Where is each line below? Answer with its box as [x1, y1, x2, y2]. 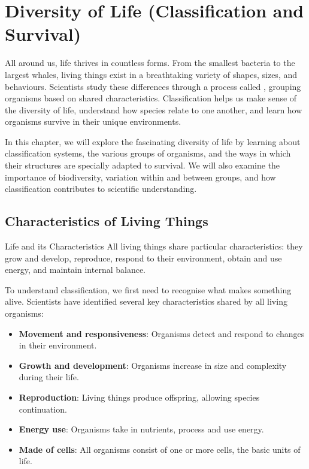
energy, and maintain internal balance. [5, 263, 146, 276]
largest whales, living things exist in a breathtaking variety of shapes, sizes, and [5, 68, 298, 80]
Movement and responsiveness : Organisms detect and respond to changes [19, 327, 305, 339]
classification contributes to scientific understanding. [5, 182, 197, 195]
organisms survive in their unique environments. [5, 115, 181, 128]
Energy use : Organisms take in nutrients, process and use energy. [19, 423, 264, 435]
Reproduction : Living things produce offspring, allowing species [19, 390, 260, 403]
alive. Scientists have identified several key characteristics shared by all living [5, 295, 287, 308]
